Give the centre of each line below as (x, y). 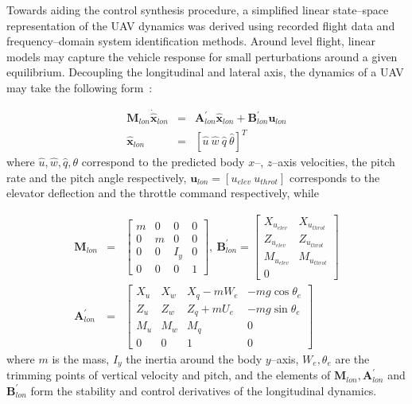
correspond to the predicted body (163, 162)
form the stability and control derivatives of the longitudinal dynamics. (204, 390)
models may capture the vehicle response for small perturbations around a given (202, 56)
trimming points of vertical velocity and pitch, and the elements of (169, 375)
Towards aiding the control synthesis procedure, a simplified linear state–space (198, 10)
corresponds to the (334, 177)
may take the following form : (80, 87)
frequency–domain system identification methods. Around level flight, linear (191, 41)
